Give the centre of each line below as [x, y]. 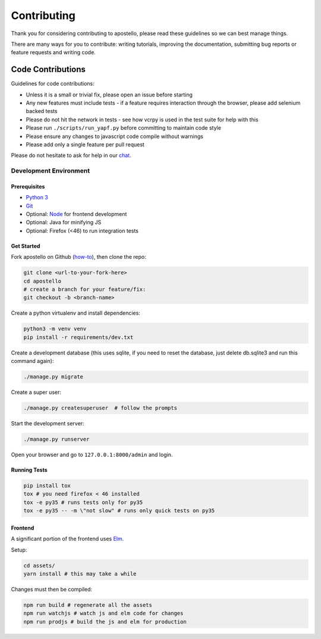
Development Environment [51, 171]
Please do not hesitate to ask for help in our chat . [71, 155]
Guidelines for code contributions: [53, 84]
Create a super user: [36, 392]
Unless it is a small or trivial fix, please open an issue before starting [109, 95]
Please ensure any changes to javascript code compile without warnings [114, 136]
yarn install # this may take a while [80, 574]
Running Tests [29, 470]
